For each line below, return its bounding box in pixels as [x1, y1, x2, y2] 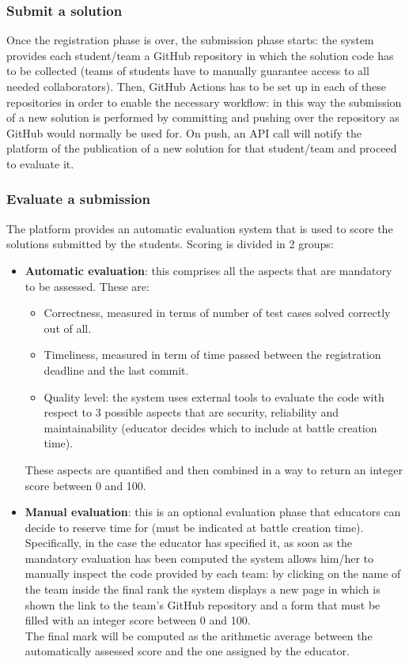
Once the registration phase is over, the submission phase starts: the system [6, 32, 374, 48]
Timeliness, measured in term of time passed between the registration [44, 346, 381, 363]
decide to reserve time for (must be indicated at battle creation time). [25, 519, 364, 535]
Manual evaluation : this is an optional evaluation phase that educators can [25, 504, 401, 520]
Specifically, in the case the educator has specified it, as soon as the [25, 534, 352, 551]
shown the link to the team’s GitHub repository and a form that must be [25, 596, 381, 613]
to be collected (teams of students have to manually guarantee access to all [6, 62, 369, 79]
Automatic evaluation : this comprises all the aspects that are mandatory [25, 262, 392, 278]
